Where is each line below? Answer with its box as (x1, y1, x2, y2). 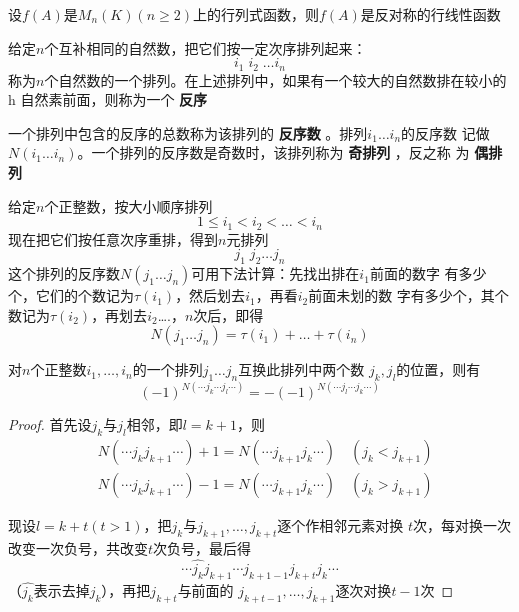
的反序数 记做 (401, 122, 490, 143)
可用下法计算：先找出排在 (191, 263, 360, 284)
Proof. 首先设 (8, 414, 92, 435)
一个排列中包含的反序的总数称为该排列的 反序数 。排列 (8, 122, 368, 143)
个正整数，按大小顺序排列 (44, 195, 213, 216)
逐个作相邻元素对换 (277, 515, 404, 536)
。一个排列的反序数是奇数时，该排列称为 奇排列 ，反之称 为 (77, 142, 470, 163)
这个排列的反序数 (8, 263, 120, 284)
